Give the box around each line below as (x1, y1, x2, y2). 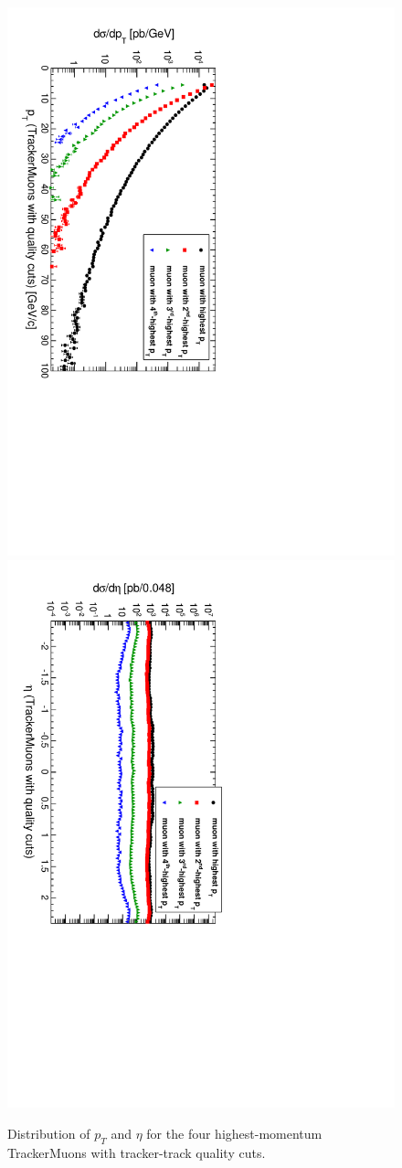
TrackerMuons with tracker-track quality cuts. (7, 1142, 266, 1162)
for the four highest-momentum (146, 1124, 323, 1143)
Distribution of (7, 1124, 90, 1143)
